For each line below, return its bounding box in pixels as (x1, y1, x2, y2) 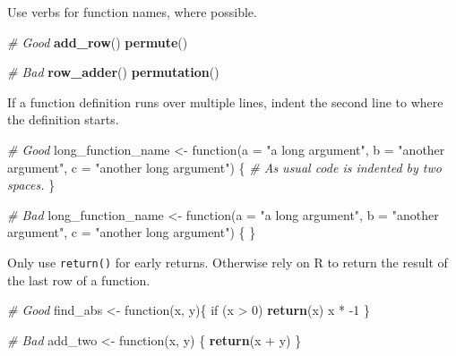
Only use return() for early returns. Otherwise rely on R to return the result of (7, 252, 448, 271)
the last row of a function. (7, 270, 151, 289)
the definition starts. (7, 110, 119, 129)
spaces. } (7, 175, 56, 194)
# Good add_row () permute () (7, 32, 188, 51)
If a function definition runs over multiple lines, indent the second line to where (7, 92, 443, 111)
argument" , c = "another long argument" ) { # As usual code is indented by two (7, 157, 442, 176)
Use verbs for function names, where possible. (7, 3, 257, 21)
